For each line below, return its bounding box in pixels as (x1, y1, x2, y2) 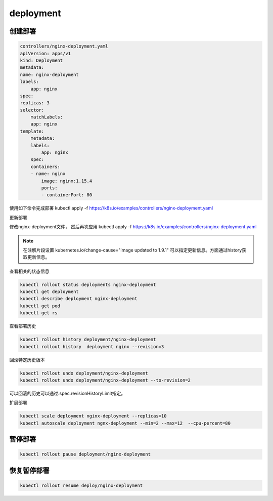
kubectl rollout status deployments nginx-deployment (20, 281, 156, 287)
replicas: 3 (20, 100, 50, 106)
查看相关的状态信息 (9, 268, 50, 274)
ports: (41, 185, 58, 191)
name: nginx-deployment (20, 71, 79, 77)
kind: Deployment (20, 57, 63, 63)
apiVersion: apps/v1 (20, 51, 71, 56)
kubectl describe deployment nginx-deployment (20, 296, 138, 302)
